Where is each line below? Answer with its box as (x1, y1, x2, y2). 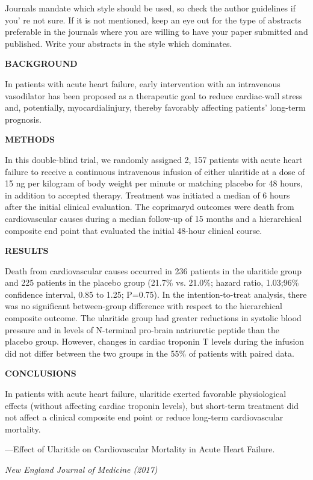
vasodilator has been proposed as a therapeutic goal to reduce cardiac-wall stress (5, 89, 303, 102)
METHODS (5, 133, 55, 146)
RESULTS (5, 244, 49, 257)
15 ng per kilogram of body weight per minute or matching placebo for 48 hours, (5, 177, 303, 189)
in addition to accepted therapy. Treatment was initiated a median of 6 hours (5, 188, 290, 201)
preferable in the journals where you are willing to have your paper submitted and (5, 25, 308, 38)
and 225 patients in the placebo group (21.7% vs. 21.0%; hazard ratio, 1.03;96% (5, 276, 299, 289)
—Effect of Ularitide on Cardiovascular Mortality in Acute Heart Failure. (5, 443, 275, 455)
